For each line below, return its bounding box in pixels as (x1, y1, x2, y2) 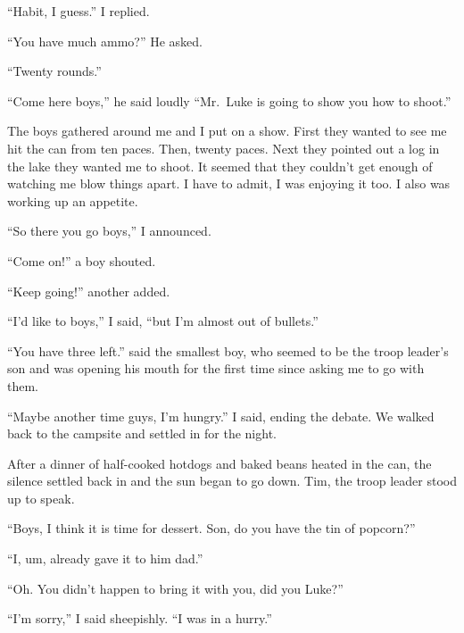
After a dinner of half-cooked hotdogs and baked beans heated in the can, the (7, 454, 432, 472)
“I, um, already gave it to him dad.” (7, 549, 203, 568)
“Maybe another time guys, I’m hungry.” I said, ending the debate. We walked (7, 406, 435, 425)
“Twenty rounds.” (7, 62, 102, 80)
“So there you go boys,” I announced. (7, 221, 211, 240)
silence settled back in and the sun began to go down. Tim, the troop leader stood (7, 471, 457, 490)
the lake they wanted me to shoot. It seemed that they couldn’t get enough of (7, 156, 433, 175)
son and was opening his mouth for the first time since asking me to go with (7, 359, 425, 378)
